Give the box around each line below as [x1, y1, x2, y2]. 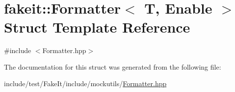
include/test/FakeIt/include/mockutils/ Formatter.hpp [4, 78, 167, 88]
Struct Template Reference [4, 17, 190, 37]
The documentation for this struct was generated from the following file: [4, 61, 221, 72]
